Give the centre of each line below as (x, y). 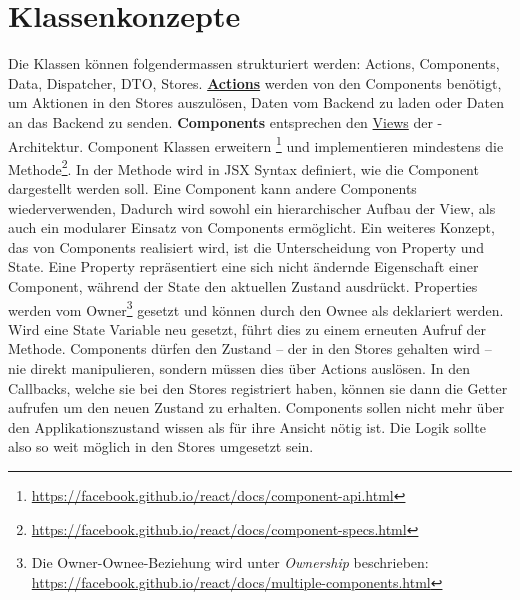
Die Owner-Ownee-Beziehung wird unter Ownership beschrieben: (230, 562)
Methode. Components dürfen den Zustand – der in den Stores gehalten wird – (250, 348)
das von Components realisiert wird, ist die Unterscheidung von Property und (246, 246)
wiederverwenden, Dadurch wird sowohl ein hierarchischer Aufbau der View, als (252, 207)
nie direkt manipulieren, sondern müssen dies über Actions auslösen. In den (239, 368)
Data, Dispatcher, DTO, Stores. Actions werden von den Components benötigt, (255, 82)
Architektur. (46, 145)
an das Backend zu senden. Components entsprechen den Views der (220, 121)
